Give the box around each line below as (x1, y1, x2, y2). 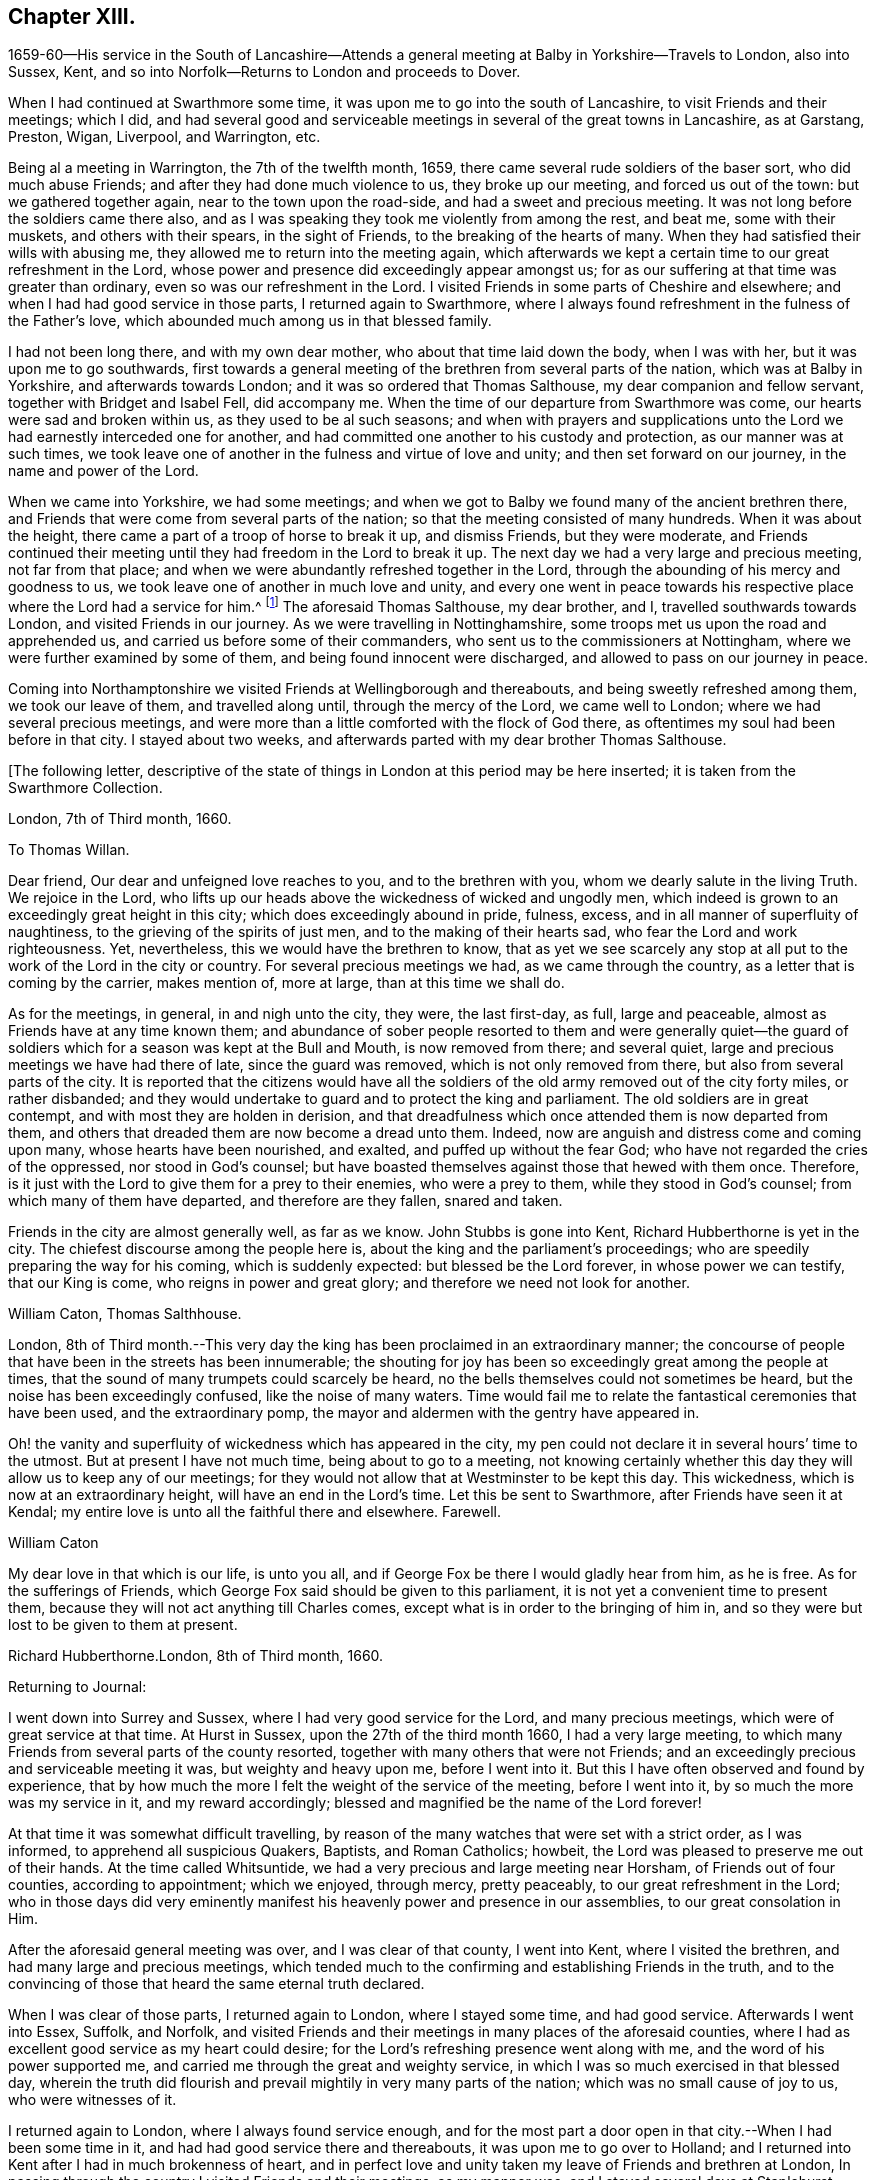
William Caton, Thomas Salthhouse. (8, 1305, 242, 1323)
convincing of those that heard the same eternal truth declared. (8, 1975, 425, 1993)
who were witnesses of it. (8, 2091, 177, 2109)
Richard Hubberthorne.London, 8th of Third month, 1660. (8, 1647, 384, 1665)
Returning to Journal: (8, 1678, 147, 1696)
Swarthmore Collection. (8, 779, 163, 797)
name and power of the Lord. (8, 462, 199, 480)
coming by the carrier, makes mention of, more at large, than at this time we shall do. (8, 974, 565, 992)
